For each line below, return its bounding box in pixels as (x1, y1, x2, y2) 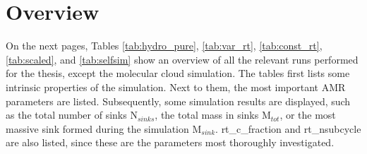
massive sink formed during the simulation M (6, 121, 202, 136)
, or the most (279, 107, 336, 122)
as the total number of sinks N (6, 107, 138, 122)
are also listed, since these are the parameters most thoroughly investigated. (6, 135, 335, 150)
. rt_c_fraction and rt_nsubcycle (215, 121, 361, 136)
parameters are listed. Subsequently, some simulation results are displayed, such (6, 93, 351, 108)
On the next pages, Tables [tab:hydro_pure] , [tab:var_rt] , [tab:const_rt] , (6, 38, 323, 53)
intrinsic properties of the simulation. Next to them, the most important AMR (6, 79, 346, 94)
